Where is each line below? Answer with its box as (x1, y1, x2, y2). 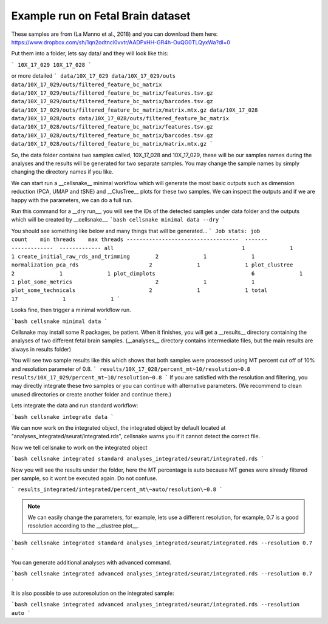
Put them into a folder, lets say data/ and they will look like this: (11, 50, 169, 57)
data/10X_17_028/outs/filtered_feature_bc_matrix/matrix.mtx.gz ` (11, 140, 214, 148)
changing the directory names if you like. (11, 168, 114, 175)
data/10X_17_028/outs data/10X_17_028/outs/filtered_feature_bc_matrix (11, 115, 230, 122)
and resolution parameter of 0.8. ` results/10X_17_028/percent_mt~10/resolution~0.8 (11, 365, 250, 373)
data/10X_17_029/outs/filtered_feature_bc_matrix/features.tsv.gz (11, 89, 214, 97)
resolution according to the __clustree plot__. (27, 522, 139, 529)
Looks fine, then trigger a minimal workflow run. (11, 307, 132, 314)
